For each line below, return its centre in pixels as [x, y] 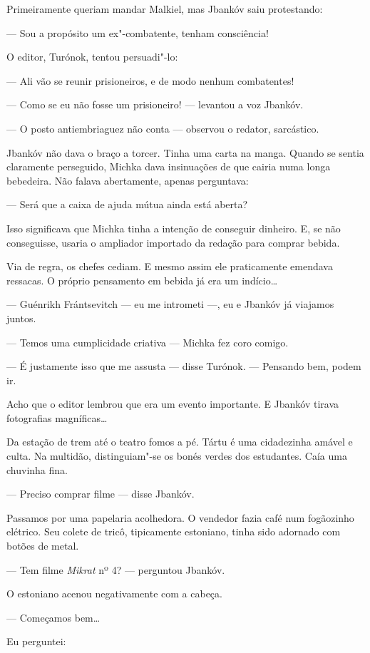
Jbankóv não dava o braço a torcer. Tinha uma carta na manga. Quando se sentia [185, 152]
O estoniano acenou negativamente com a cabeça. [114, 593]
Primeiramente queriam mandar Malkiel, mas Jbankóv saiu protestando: [165, 9]
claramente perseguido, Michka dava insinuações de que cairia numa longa [169, 166]
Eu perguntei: [36, 641]
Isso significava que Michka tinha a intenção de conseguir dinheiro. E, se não [174, 228]
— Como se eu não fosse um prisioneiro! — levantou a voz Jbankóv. [155, 104]
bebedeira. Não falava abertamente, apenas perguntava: [128, 180]
